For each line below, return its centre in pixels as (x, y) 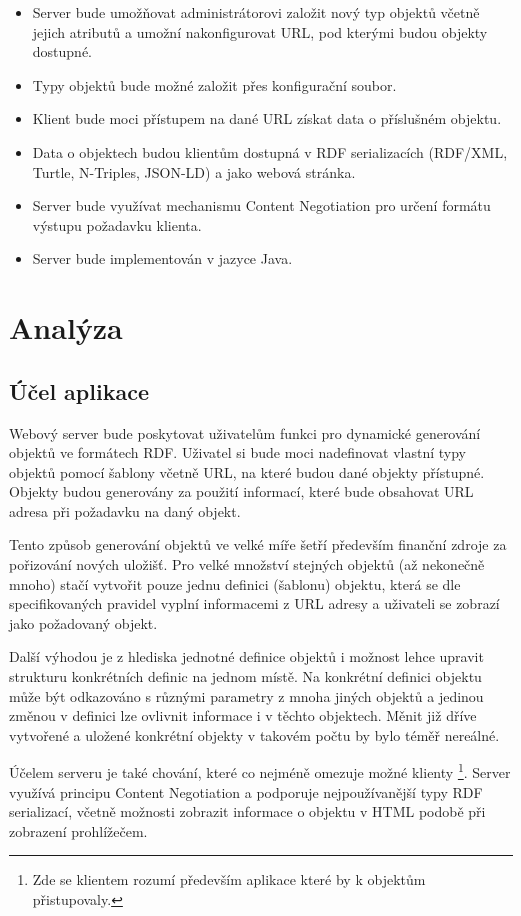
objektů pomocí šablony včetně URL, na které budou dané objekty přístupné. (247, 471)
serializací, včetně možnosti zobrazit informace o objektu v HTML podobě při (247, 811)
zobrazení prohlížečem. (78, 830)
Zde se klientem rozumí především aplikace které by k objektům (229, 879)
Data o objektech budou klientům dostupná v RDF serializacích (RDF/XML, (270, 151)
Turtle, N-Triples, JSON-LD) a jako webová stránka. (194, 171)
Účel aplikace (79, 390)
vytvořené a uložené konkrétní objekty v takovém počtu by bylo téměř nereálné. (254, 734)
